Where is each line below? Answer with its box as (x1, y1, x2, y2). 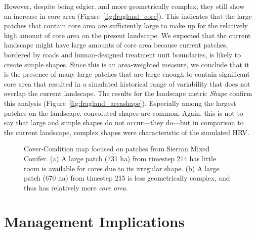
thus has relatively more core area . (24, 182, 128, 192)
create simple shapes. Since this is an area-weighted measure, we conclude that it (4, 59, 249, 69)
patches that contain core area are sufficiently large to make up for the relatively (4, 20, 248, 31)
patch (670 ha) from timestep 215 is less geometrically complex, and (24, 173, 230, 183)
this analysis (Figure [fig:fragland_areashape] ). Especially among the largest (4, 97, 236, 108)
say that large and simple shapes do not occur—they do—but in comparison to (4, 117, 244, 128)
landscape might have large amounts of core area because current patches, (4, 40, 228, 50)
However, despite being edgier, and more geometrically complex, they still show (4, 1, 245, 11)
